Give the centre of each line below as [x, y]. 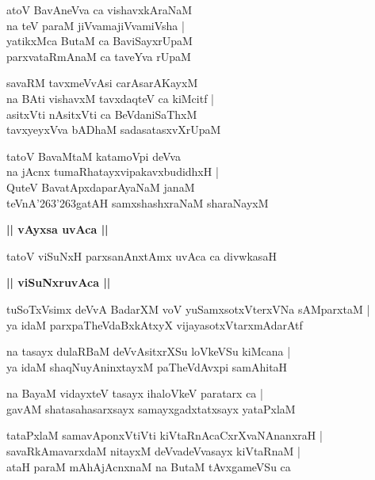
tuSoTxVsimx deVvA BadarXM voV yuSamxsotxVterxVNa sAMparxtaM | [188, 309]
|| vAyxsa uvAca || [57, 229]
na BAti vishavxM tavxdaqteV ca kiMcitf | [111, 98]
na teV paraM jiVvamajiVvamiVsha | [96, 25]
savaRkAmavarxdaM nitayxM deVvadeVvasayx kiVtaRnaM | [153, 451]
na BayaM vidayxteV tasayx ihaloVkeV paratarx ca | [135, 393]
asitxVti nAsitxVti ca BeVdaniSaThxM [102, 114]
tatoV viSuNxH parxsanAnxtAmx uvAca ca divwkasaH [142, 255]
